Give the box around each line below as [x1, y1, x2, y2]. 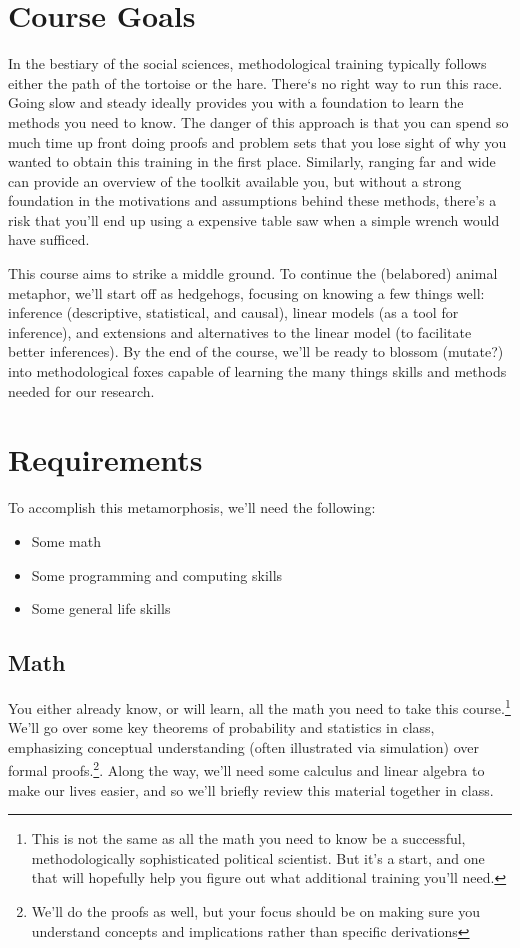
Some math [31, 530, 102, 551]
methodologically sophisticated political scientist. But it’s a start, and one [31, 847, 485, 868]
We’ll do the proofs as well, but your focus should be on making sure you [31, 900, 480, 921]
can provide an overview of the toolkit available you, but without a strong [8, 170, 462, 191]
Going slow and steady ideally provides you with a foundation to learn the [8, 92, 464, 113]
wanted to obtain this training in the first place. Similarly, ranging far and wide [8, 151, 496, 172]
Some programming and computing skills [31, 564, 283, 585]
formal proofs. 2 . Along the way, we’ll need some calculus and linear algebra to [8, 757, 485, 781]
